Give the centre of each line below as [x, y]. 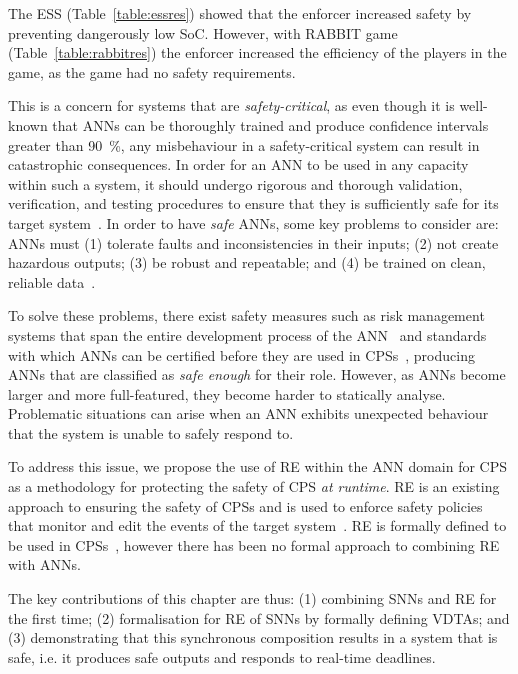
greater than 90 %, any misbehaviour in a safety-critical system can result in [244, 144]
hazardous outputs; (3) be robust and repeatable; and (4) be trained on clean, [247, 262]
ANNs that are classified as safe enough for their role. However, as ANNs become [257, 374]
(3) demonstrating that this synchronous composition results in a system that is [253, 637]
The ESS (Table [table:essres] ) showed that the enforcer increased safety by [240, 13]
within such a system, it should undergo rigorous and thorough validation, [235, 183]
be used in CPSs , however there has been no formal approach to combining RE [254, 544]
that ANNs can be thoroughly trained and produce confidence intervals [270, 124]
